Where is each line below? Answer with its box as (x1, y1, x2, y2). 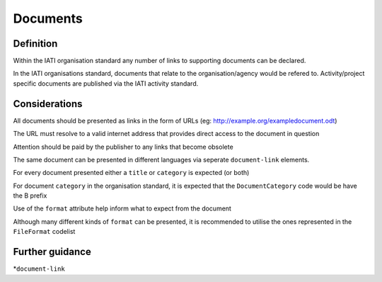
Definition (13, 38, 58, 50)
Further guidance (13, 246, 91, 258)
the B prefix (13, 191, 47, 200)
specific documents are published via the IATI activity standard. (13, 79, 199, 88)
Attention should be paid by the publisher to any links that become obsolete (13, 142, 233, 151)
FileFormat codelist (13, 227, 76, 236)
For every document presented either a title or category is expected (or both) (13, 169, 250, 177)
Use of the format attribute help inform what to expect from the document (13, 204, 231, 213)
